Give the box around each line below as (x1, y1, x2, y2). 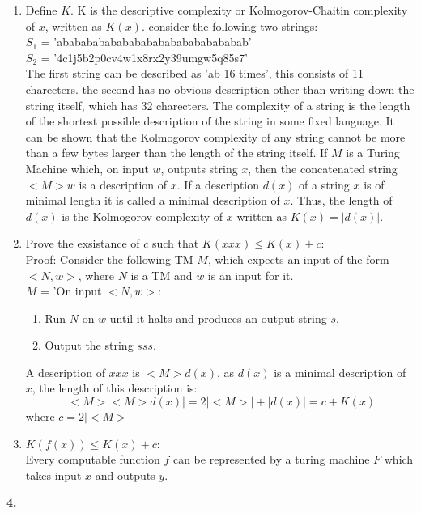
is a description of (79, 176, 168, 193)
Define (25, 2, 57, 18)
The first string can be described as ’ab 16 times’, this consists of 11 (25, 65, 364, 82)
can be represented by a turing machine (172, 451, 370, 468)
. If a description (176, 176, 260, 193)
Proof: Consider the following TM (25, 250, 193, 267)
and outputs (95, 466, 155, 483)
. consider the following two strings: (141, 17, 318, 34)
